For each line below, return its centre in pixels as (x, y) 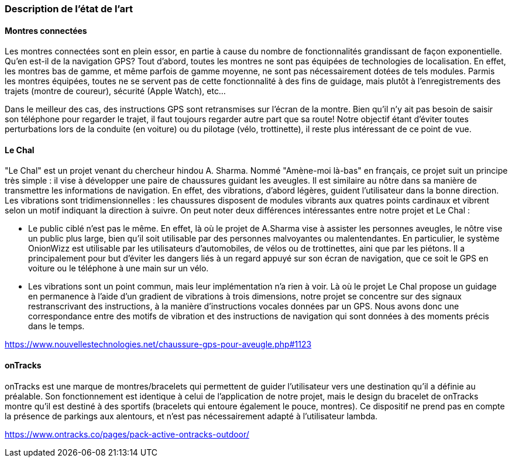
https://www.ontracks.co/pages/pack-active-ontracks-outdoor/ (127, 434)
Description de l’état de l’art (69, 9)
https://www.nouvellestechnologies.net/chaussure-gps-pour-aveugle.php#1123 (158, 344)
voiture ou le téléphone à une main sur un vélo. (118, 268)
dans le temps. (56, 326)
